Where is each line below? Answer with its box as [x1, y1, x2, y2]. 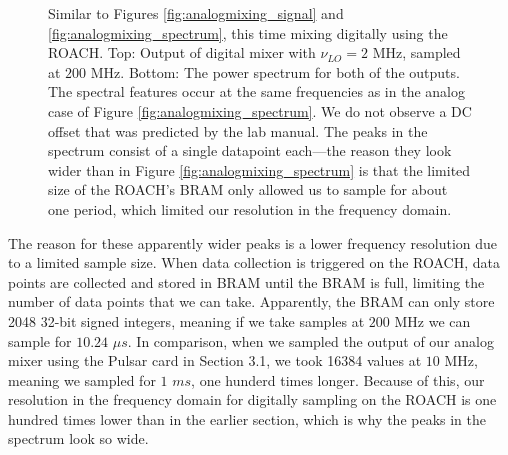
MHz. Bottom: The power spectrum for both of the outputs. [90, 61, 460, 82]
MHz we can [394, 310, 471, 331]
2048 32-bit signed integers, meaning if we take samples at [8, 310, 365, 331]
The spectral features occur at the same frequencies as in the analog [48, 81, 465, 102]
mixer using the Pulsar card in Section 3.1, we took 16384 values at [8, 350, 422, 371]
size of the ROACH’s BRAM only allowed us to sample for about [48, 179, 448, 200]
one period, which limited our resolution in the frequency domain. [48, 198, 452, 219]
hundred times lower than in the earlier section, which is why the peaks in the [8, 408, 487, 429]
